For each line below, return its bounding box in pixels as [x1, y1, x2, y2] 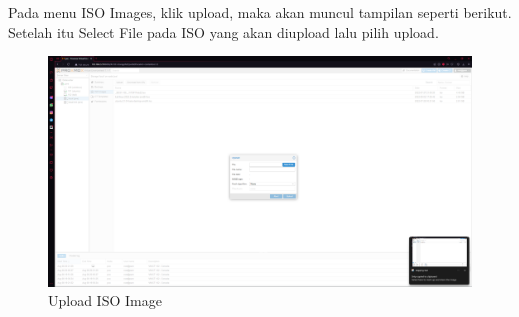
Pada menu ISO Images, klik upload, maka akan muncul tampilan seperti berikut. [8, 2, 512, 22]
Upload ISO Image [48, 290, 162, 311]
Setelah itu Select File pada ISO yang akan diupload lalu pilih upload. [8, 21, 439, 42]
